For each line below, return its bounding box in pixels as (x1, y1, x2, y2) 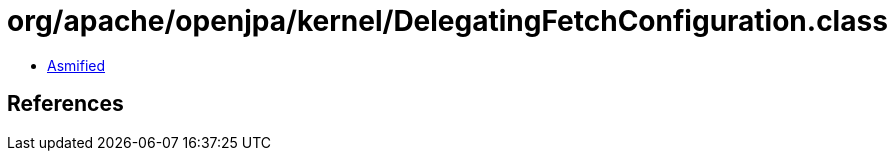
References (7, 91, 124, 117)
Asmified (47, 56, 106, 74)
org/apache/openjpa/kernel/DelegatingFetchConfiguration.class (7, 4, 888, 38)
